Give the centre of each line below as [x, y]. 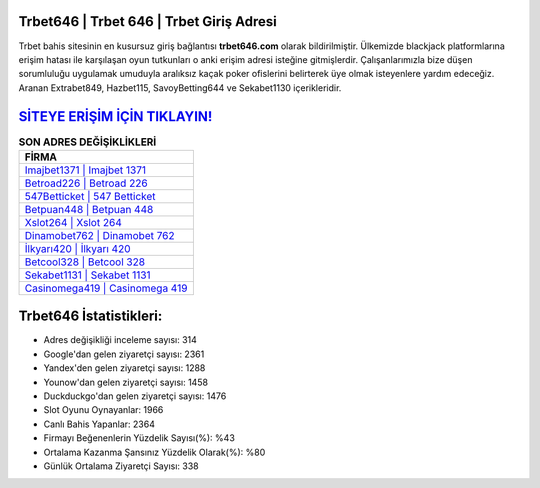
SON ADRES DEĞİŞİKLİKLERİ [87, 142]
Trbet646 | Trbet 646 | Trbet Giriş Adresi [147, 21]
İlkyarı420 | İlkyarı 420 [77, 248]
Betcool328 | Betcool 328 [84, 262]
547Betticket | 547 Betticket [90, 196]
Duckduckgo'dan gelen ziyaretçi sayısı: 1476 [135, 396]
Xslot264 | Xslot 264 [73, 222]
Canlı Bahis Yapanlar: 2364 [99, 424]
